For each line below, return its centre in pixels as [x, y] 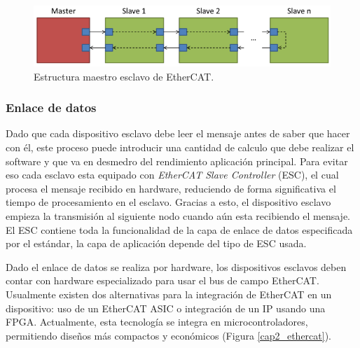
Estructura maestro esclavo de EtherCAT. [124, 76]
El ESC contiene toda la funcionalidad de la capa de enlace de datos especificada [179, 229]
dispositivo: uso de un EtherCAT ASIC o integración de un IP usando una [166, 308]
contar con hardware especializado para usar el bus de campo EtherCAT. [162, 280]
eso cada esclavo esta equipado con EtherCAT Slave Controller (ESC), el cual [172, 175]
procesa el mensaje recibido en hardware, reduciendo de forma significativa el [171, 188]
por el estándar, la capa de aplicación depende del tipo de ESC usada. [156, 243]
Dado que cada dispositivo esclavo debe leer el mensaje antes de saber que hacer [178, 133]
